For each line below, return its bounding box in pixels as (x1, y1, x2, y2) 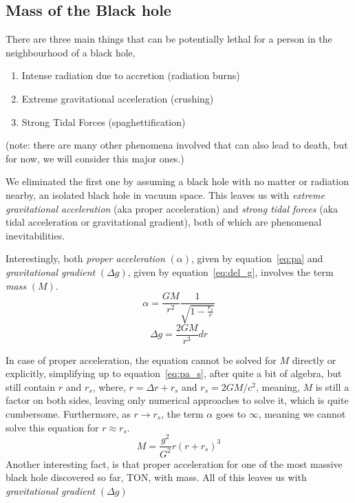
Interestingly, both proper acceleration (6, 251, 165, 266)
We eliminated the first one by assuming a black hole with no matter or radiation (6, 174, 349, 189)
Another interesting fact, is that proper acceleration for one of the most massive (6, 456, 343, 471)
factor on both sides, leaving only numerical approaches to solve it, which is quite (6, 393, 349, 407)
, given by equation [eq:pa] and (191, 251, 323, 266)
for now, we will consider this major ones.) (6, 151, 184, 165)
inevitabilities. (6, 228, 65, 242)
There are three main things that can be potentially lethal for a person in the (6, 32, 332, 46)
